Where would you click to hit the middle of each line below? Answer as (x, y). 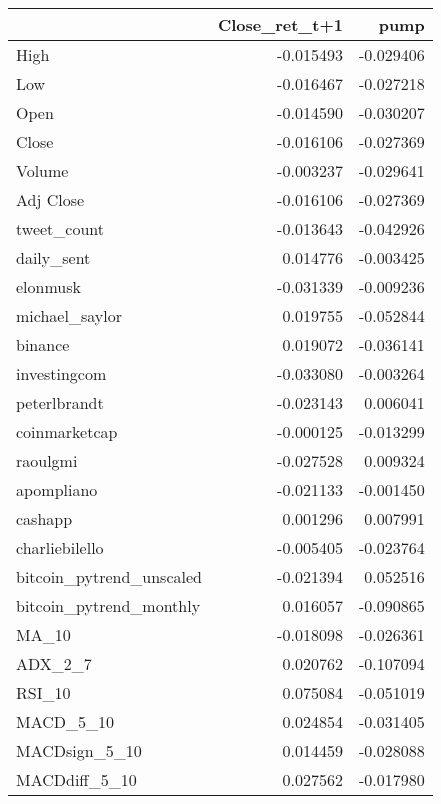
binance (43, 344)
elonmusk (48, 286)
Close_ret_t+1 (280, 24)
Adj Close (50, 199)
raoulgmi (47, 460)
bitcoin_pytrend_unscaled (109, 576)
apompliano (57, 489)
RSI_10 (43, 692)
